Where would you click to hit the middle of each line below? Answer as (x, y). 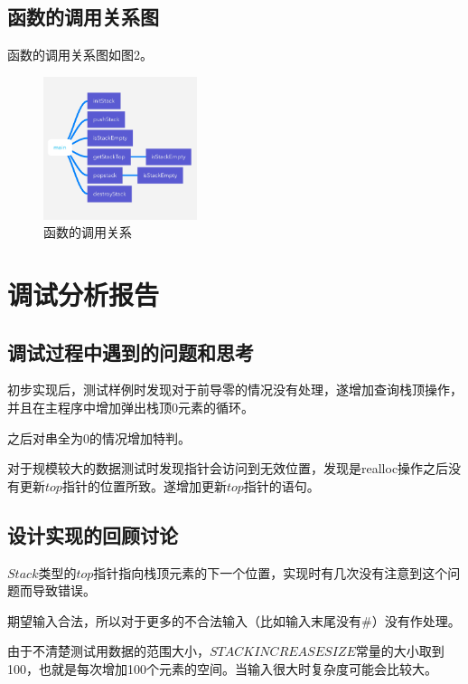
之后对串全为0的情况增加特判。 (99, 437)
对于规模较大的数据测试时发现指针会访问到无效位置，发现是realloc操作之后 (228, 468)
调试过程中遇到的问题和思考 (131, 351)
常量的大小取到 (400, 651)
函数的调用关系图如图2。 (80, 55)
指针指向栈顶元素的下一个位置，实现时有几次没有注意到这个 (271, 572)
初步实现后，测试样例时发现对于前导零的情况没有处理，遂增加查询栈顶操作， (235, 389)
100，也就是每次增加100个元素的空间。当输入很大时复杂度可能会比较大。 (222, 668)
